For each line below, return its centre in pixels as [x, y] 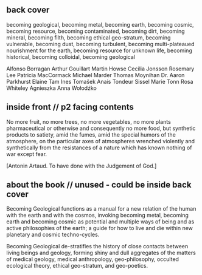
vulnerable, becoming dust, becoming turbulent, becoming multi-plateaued [100, 44]
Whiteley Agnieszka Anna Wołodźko [52, 88]
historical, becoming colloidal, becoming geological [71, 56]
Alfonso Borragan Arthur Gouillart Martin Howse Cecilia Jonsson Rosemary [100, 69]
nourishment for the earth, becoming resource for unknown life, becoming [99, 50]
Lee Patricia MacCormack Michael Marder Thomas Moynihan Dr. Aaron [96, 75]
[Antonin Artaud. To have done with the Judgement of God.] [82, 166]
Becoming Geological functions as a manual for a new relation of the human [101, 209]
